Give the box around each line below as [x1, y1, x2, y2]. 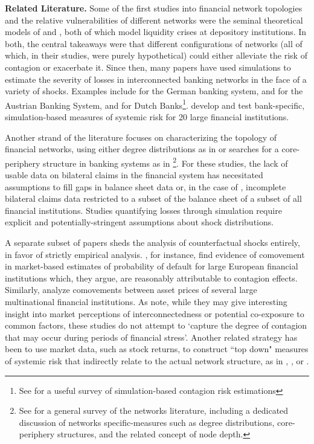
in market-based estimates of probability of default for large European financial [5, 260, 298, 272]
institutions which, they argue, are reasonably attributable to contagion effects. [5, 271, 298, 284]
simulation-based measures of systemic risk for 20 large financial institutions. [5, 111, 289, 123]
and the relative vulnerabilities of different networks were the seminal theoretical [5, 13, 303, 26]
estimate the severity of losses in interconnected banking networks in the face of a [5, 72, 307, 85]
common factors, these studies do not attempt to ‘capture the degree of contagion [5, 319, 307, 332]
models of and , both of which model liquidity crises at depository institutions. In [5, 25, 307, 38]
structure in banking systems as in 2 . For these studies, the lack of [43, 155, 288, 169]
